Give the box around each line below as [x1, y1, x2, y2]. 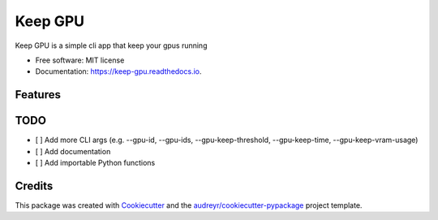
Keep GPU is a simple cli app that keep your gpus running [15, 41, 208, 50]
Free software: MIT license [35, 55, 125, 65]
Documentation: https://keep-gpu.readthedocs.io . [35, 67, 202, 76]
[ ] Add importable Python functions [35, 158, 156, 168]
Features [15, 88, 61, 101]
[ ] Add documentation [35, 146, 111, 156]
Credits [15, 179, 54, 192]
